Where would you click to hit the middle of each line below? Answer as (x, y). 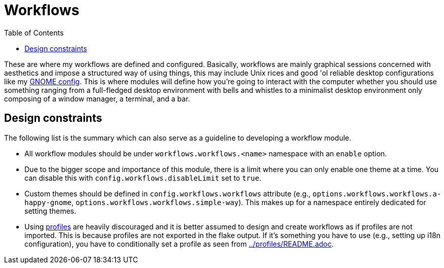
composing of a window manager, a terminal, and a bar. (97, 98)
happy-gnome (48, 202)
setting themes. (50, 211)
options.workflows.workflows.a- (377, 194)
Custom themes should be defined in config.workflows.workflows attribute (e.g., (168, 193)
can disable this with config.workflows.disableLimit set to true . (143, 178)
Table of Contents (34, 32)
